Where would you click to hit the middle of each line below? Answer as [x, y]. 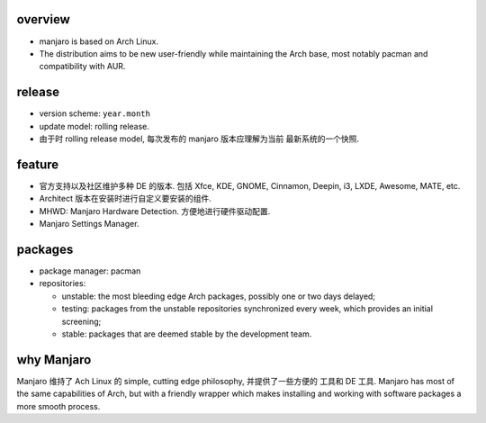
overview [44, 19]
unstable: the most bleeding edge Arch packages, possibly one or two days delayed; [219, 296]
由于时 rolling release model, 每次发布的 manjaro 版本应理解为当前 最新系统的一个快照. [199, 139]
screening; [81, 321]
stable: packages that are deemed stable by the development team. [187, 334]
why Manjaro [54, 360]
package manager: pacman [90, 271]
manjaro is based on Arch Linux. [99, 41]
